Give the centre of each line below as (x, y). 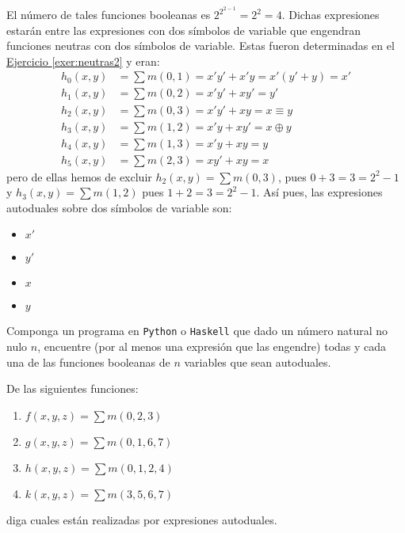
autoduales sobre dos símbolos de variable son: (119, 207)
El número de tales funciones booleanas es (109, 15)
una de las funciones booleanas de (88, 362)
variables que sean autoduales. (258, 362)
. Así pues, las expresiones (319, 192)
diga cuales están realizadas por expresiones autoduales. (142, 519)
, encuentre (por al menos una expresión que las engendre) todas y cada (212, 346)
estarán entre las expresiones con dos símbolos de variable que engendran (184, 30)
